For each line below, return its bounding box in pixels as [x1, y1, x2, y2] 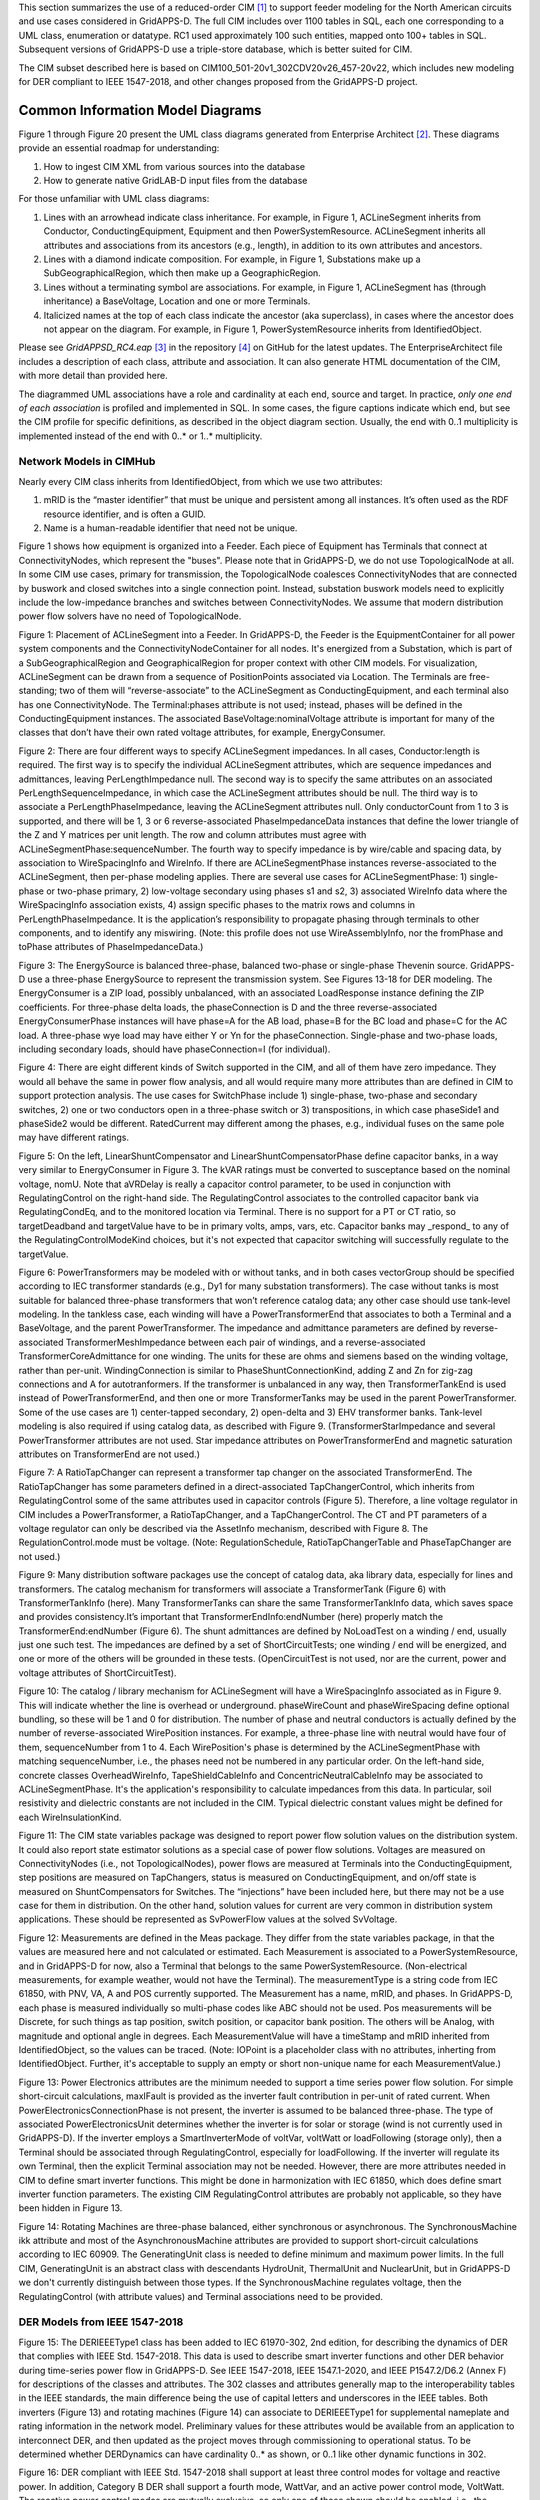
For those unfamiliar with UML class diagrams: [18, 193, 210, 205]
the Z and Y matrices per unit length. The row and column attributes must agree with [18, 829, 367, 841]
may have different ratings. [18, 1131, 130, 1144]
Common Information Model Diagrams [18, 101, 262, 119]
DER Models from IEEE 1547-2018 [18, 2315, 184, 2329]
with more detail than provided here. [18, 370, 169, 382]
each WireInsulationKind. [18, 1811, 122, 1823]
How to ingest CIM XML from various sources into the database [43, 160, 305, 172]
